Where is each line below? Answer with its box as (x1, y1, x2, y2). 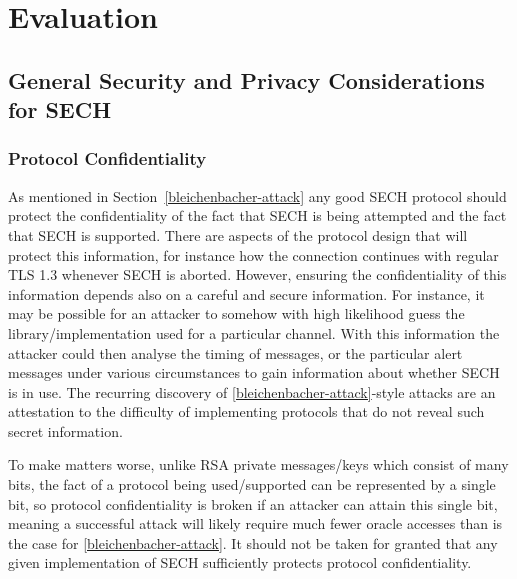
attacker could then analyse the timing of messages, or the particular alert (8, 342, 463, 363)
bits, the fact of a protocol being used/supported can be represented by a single (8, 474, 496, 495)
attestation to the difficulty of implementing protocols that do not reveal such (8, 401, 485, 422)
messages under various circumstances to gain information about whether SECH (8, 362, 500, 383)
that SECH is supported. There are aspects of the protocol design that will (8, 224, 468, 245)
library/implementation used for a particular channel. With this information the (8, 322, 500, 343)
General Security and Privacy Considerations (8, 64, 485, 95)
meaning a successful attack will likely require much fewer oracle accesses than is (8, 513, 503, 534)
